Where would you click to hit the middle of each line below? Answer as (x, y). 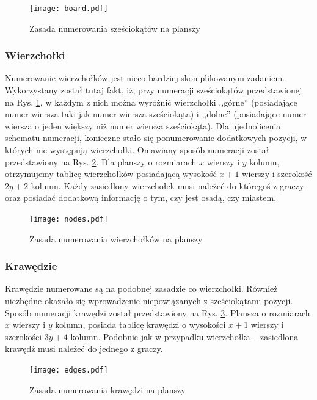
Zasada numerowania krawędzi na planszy (107, 389)
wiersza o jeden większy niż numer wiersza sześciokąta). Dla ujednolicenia (143, 125)
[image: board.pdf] (69, 9)
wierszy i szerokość (277, 174)
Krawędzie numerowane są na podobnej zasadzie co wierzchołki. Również (141, 289)
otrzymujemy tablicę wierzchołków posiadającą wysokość (111, 174)
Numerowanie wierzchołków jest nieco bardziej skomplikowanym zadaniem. (145, 78)
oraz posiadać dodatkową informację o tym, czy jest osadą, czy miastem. (141, 198)
